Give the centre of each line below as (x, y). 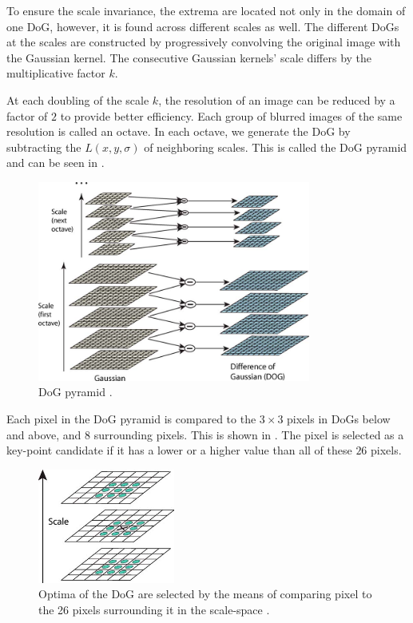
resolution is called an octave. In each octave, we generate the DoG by (179, 131)
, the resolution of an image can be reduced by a (277, 99)
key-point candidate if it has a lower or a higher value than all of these (179, 450)
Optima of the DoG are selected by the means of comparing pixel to (205, 594)
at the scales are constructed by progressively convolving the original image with (204, 42)
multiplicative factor (56, 73)
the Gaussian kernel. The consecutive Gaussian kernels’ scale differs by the (189, 57)
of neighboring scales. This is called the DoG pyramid (276, 147)
